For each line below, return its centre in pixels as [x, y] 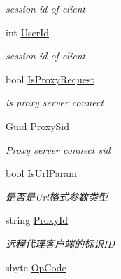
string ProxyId [37, 220]
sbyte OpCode [36, 267]
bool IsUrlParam [41, 173]
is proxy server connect [55, 102]
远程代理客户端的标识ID [60, 243]
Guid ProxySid [37, 126]
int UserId [27, 32]
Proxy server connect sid [58, 149]
